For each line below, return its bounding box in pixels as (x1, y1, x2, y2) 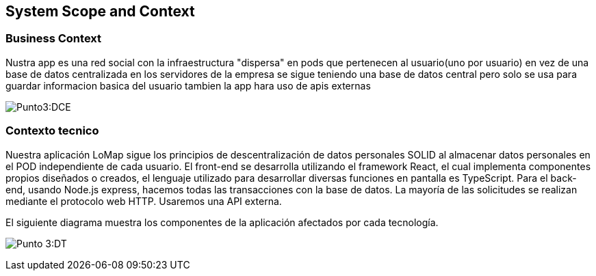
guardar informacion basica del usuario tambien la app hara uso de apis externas (5, 79, 371, 92)
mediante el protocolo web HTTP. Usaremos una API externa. (5, 195, 282, 207)
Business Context (5, 31, 102, 46)
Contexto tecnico (5, 124, 99, 138)
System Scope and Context (5, 3, 195, 20)
